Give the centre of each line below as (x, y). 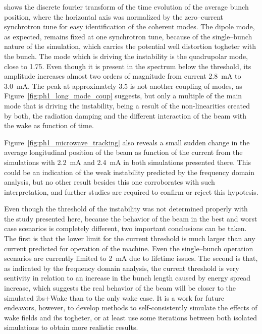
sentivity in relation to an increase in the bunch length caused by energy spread (127, 278)
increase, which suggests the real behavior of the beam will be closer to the (120, 288)
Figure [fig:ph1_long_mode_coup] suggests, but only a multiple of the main (123, 96)
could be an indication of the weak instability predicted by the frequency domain (129, 172)
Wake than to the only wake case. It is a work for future (137, 297)
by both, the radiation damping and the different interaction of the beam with (125, 115)
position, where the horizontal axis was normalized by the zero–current (114, 16)
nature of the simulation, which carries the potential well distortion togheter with (130, 46)
